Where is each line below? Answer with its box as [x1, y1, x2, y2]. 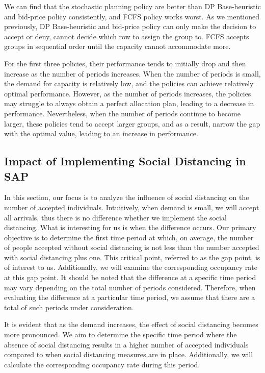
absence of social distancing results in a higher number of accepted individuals [4, 339, 249, 350]
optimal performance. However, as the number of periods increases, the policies [4, 88, 251, 98]
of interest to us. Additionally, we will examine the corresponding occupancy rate [4, 262, 258, 272]
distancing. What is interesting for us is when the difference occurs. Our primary [4, 222, 256, 233]
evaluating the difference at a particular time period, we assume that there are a [4, 292, 255, 303]
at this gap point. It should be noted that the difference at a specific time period [4, 272, 256, 283]
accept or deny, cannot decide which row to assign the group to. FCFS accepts [4, 31, 249, 41]
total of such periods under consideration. [4, 302, 134, 312]
